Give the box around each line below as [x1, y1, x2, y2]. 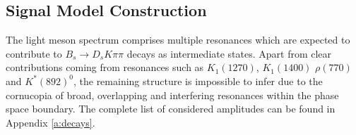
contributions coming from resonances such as [6, 60, 204, 75]
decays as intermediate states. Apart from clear [126, 46, 332, 60]
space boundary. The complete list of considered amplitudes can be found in [6, 101, 336, 116]
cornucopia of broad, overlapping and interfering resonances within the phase [6, 87, 339, 102]
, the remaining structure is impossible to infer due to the [73, 73, 323, 88]
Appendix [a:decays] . [6, 115, 95, 129]
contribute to [6, 46, 62, 60]
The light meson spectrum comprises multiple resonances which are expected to [6, 32, 350, 47]
